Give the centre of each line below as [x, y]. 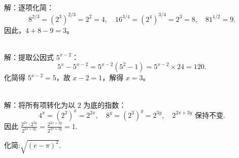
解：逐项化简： [29, 7]
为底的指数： [105, 104]
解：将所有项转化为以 [40, 104]
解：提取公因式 [29, 57]
